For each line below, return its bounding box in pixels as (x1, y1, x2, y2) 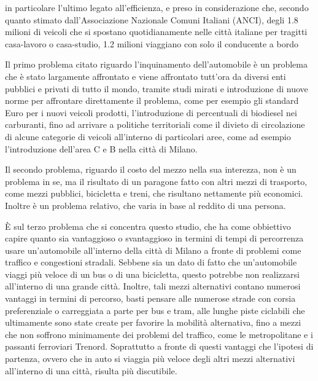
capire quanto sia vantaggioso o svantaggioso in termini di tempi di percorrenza (5, 232, 304, 245)
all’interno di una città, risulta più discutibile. (5, 364, 177, 377)
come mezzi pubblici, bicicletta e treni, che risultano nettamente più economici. (5, 187, 303, 200)
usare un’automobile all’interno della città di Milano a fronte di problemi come (5, 243, 301, 256)
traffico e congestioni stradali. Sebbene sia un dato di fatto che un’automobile (5, 256, 297, 269)
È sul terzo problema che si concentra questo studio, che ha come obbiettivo (5, 219, 291, 232)
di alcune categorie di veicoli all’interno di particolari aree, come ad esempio (5, 130, 291, 143)
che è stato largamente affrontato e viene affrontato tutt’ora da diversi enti (5, 69, 286, 82)
